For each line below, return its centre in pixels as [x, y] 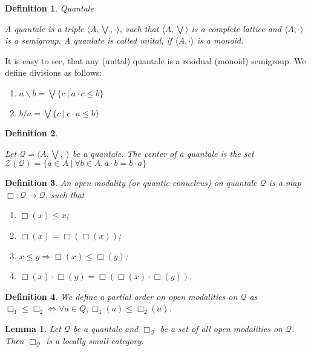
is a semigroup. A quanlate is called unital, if [89, 40]
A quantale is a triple [44, 28]
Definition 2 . [31, 132]
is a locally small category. [95, 340]
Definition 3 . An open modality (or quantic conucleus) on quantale [131, 183]
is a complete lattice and [236, 28]
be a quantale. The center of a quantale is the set [163, 153]
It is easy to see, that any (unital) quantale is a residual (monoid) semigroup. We [155, 60]
